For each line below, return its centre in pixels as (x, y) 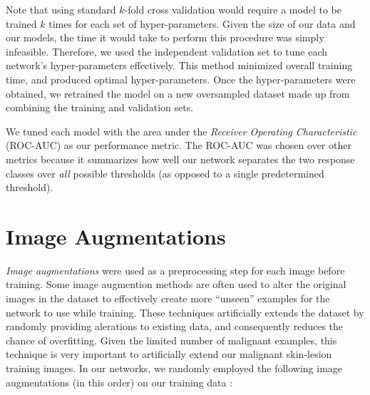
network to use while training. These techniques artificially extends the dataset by (185, 312)
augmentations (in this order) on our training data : (119, 382)
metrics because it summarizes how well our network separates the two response (180, 159)
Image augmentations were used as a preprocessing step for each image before (175, 270)
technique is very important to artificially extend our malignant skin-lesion (169, 354)
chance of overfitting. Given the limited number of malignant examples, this (171, 340)
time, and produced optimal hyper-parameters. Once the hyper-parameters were (181, 79)
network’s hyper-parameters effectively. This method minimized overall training (179, 65)
